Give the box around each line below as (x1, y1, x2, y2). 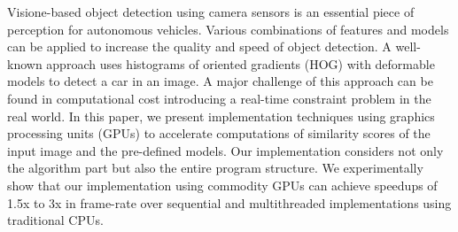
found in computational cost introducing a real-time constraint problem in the (7, 89, 431, 107)
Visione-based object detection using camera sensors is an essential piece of (7, 3, 415, 20)
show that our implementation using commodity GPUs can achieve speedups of (7, 175, 438, 194)
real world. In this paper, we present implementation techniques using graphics (7, 106, 435, 125)
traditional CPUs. (7, 211, 104, 229)
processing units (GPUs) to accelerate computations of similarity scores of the (7, 124, 431, 143)
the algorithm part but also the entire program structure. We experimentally (7, 159, 423, 177)
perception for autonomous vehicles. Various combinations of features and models (7, 19, 449, 38)
